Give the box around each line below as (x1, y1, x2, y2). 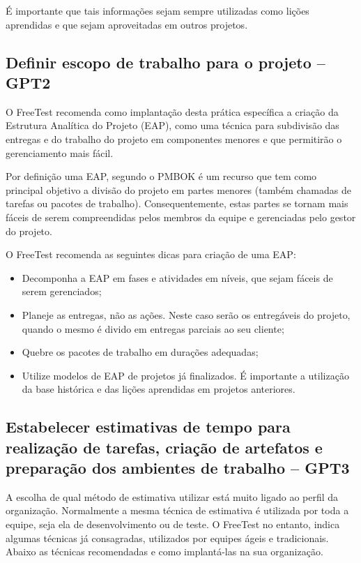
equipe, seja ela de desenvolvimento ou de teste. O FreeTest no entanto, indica (6, 517, 340, 532)
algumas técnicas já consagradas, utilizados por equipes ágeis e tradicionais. (6, 530, 329, 545)
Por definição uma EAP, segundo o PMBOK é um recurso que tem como (6, 169, 317, 183)
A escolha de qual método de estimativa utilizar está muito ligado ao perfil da (6, 489, 339, 504)
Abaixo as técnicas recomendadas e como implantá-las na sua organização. (6, 544, 323, 559)
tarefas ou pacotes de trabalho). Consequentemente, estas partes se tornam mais (6, 196, 348, 211)
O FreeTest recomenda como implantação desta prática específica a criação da (6, 104, 339, 119)
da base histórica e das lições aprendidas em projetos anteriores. (22, 382, 295, 396)
